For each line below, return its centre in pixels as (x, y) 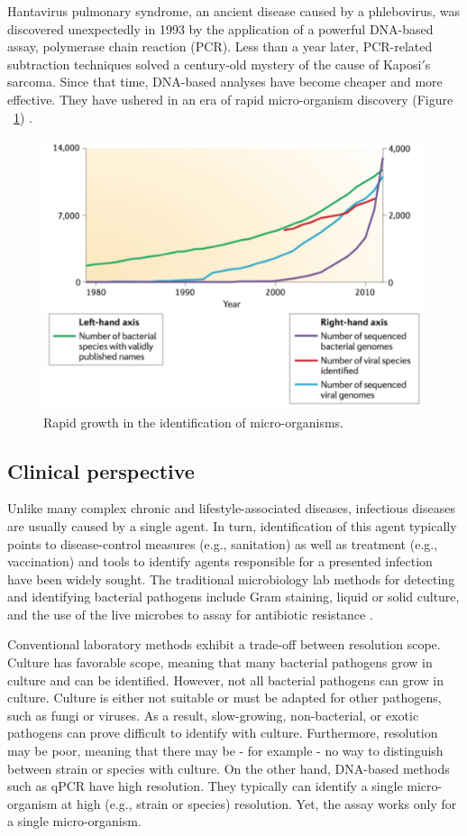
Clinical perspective (101, 470)
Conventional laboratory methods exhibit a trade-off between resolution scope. (224, 644)
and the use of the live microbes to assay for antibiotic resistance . (190, 614)
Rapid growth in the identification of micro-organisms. (193, 422)
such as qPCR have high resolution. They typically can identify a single (205, 786)
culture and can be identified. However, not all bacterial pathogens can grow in (226, 680)
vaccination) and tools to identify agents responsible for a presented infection (220, 561)
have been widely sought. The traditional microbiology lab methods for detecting (231, 579)
